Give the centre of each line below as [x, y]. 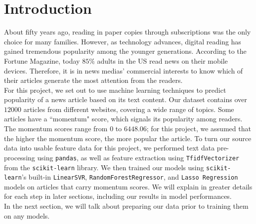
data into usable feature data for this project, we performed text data [109, 148]
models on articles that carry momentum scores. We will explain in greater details [128, 186]
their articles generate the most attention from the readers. [93, 80]
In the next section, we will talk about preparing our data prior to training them [126, 206]
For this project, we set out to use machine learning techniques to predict [115, 90]
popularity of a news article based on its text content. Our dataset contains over [126, 99]
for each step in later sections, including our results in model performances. [118, 196]
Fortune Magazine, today [42, 60]
